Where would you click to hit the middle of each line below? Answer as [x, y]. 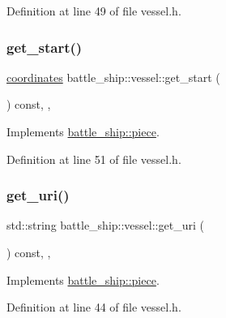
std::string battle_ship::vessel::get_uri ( [105, 225]
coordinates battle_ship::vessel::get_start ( [113, 77]
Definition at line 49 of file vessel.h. [94, 11]
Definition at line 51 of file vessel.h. [94, 159]
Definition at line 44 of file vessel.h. [94, 307]
